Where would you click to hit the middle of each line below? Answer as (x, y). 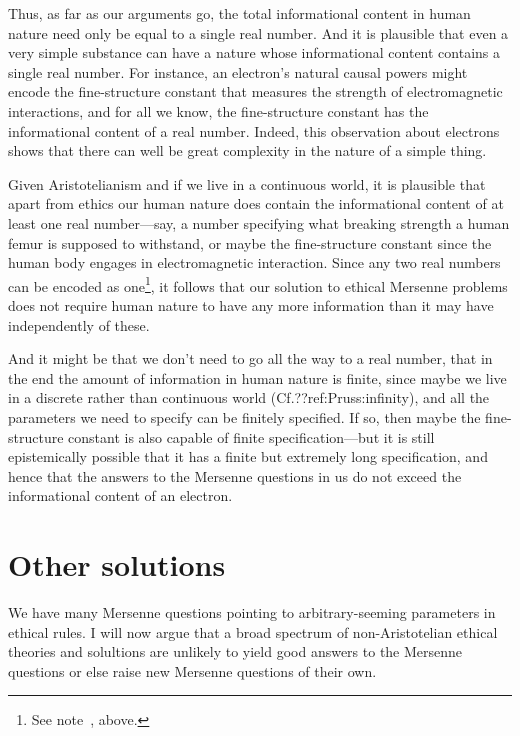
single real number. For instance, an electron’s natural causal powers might (238, 71)
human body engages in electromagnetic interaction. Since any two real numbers (254, 262)
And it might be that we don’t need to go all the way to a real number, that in (250, 358)
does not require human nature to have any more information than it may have (251, 304)
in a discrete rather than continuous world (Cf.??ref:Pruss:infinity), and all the (249, 397)
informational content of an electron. (120, 495)
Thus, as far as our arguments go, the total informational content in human (239, 13)
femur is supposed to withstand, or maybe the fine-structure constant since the (250, 242)
